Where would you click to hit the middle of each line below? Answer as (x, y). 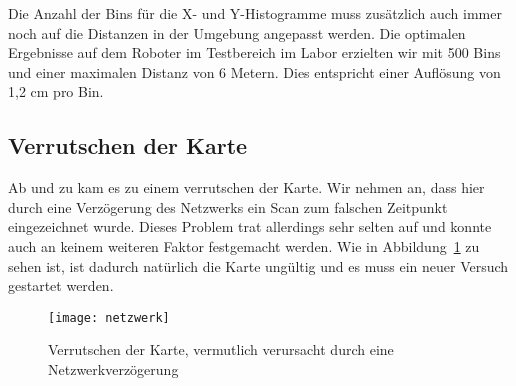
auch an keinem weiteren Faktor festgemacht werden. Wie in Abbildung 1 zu (244, 245)
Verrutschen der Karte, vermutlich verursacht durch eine (221, 349)
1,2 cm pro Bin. (56, 91)
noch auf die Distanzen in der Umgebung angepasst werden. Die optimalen (237, 32)
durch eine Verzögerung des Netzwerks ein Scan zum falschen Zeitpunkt (228, 206)
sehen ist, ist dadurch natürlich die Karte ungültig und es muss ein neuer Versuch (258, 265)
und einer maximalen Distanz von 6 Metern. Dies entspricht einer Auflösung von (254, 71)
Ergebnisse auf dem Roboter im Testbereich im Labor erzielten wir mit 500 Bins (254, 52)
